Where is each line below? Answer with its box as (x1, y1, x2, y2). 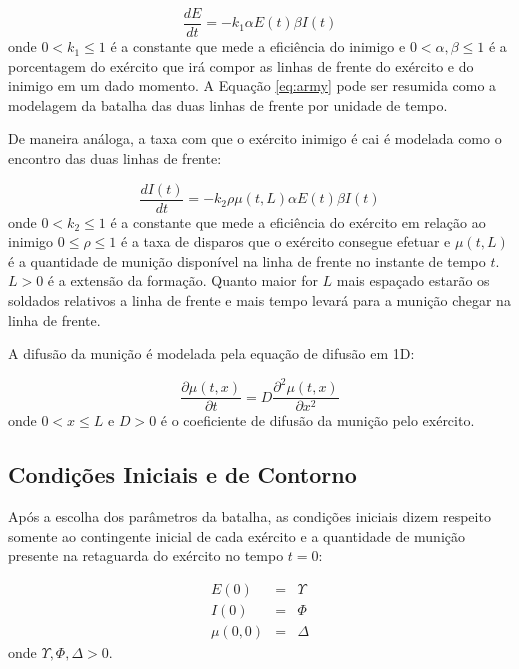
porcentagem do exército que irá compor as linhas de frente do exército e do (8, 55, 474, 76)
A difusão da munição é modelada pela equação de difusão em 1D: (8, 343, 415, 364)
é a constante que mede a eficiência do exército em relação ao (110, 211, 486, 232)
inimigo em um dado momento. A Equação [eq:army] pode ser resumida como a (8, 75, 497, 96)
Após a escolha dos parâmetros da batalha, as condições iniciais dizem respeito (8, 506, 491, 527)
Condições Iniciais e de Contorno (8, 459, 357, 490)
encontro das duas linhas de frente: (8, 148, 222, 169)
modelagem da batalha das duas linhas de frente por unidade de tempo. (8, 94, 448, 115)
